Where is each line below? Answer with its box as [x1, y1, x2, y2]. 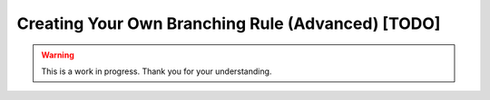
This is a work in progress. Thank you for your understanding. [41, 66, 272, 77]
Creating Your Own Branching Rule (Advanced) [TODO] [16, 14, 441, 33]
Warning [41, 50, 74, 60]
